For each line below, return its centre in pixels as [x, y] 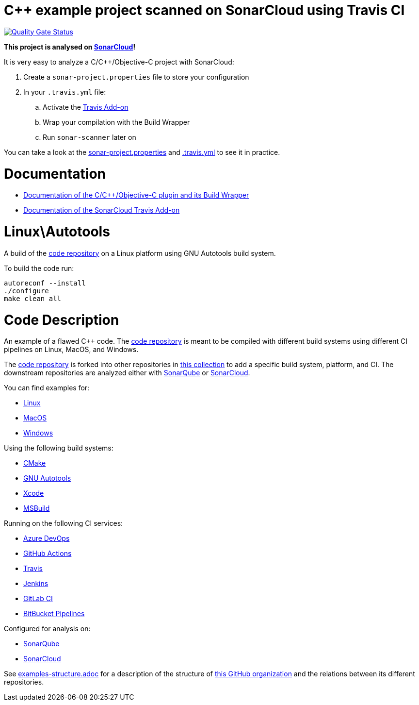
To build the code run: [39, 268]
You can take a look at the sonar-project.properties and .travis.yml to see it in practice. [142, 152]
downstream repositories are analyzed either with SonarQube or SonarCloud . [127, 373]
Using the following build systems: [59, 448]
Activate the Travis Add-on [86, 107]
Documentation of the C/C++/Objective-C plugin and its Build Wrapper [136, 195]
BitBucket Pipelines [54, 614]
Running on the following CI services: [64, 523]
